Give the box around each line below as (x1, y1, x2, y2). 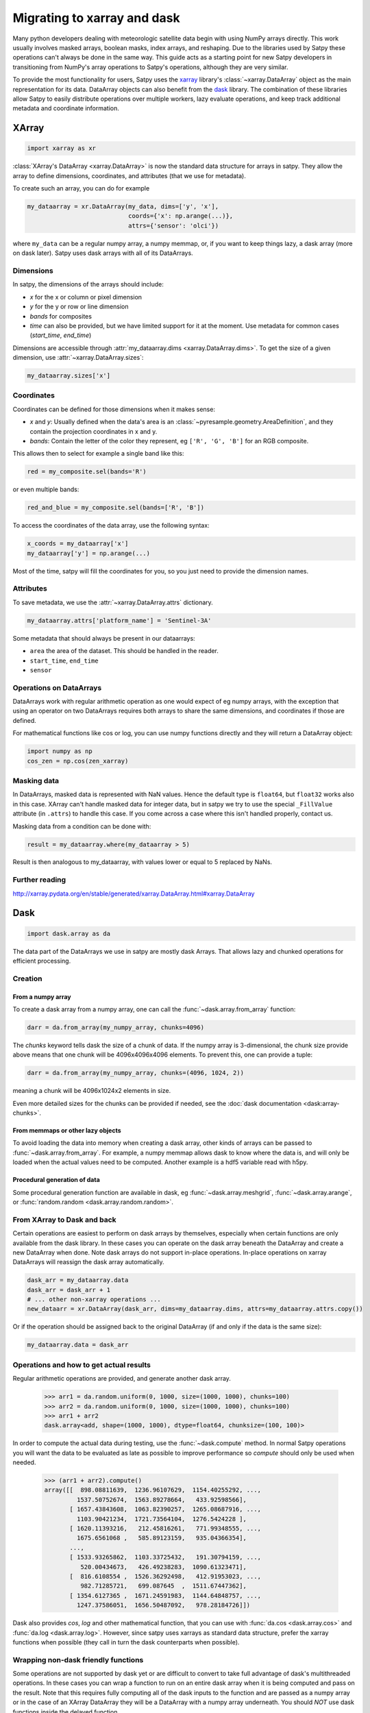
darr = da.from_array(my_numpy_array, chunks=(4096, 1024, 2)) (27, 1069, 245, 1077)
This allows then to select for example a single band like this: (12, 449, 184, 458)
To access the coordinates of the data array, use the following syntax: (12, 521, 210, 530)
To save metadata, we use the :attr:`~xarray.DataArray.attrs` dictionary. (12, 598, 214, 606)
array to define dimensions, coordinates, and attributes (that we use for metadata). (12, 171, 246, 180)
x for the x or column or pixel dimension (29, 293, 143, 301)
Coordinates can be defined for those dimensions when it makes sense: (12, 405, 216, 413)
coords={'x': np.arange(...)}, (127, 212, 234, 220)
